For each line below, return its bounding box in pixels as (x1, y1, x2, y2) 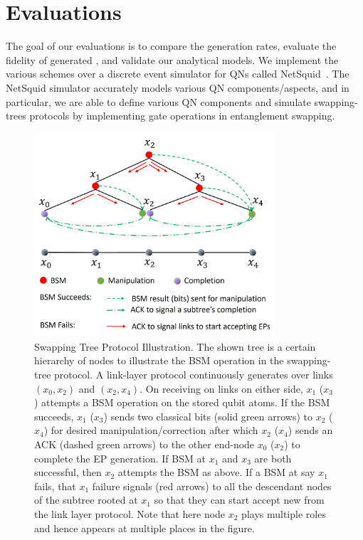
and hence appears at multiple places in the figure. (34, 520, 255, 535)
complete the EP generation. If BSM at (34, 450, 206, 465)
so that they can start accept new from (154, 492, 325, 507)
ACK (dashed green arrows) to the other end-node (34, 436, 255, 451)
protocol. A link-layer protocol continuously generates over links (54, 366, 333, 381)
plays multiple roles (241, 506, 326, 521)
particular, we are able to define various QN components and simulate (6, 94, 311, 109)
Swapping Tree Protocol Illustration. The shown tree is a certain (34, 339, 316, 354)
